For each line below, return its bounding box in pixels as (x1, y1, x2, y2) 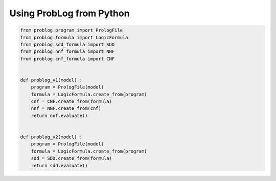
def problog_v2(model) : (20, 134, 83, 140)
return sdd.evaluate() (31, 163, 88, 168)
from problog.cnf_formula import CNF (20, 56, 115, 62)
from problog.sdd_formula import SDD (20, 41, 115, 47)
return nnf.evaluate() (31, 112, 88, 118)
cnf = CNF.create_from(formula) (31, 99, 112, 104)
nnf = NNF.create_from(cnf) (31, 106, 102, 111)
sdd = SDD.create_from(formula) (31, 156, 112, 161)
